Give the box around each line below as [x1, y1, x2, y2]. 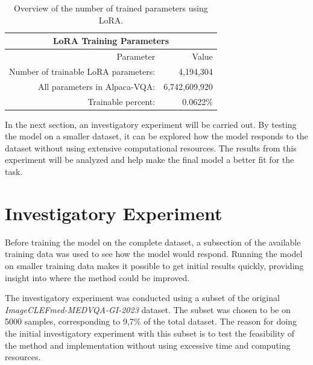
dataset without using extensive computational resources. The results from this [5, 141, 297, 154]
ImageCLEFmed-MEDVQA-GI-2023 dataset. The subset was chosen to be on [5, 303, 291, 316]
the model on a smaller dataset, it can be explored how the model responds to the [5, 130, 308, 142]
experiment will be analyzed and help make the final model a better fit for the [5, 153, 294, 166]
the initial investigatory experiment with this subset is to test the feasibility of [5, 326, 295, 339]
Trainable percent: [87, 95, 156, 107]
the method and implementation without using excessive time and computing [5, 338, 291, 351]
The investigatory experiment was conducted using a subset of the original [5, 291, 280, 304]
